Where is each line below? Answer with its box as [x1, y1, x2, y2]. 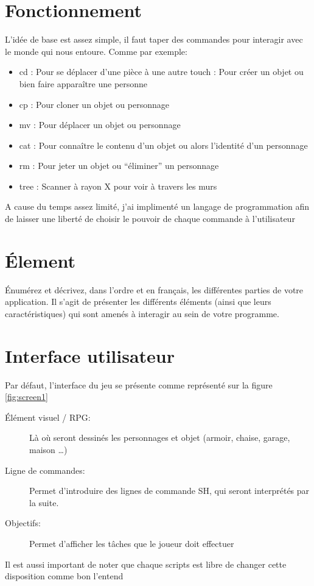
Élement [5, 248, 75, 273]
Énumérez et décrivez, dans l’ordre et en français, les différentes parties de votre [5, 283, 304, 296]
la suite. [29, 496, 59, 509]
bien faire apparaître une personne [19, 77, 148, 90]
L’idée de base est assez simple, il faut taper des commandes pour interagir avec [5, 33, 303, 46]
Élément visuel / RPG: [5, 410, 91, 423]
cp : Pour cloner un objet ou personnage [19, 98, 169, 110]
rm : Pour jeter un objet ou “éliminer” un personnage [19, 159, 219, 172]
